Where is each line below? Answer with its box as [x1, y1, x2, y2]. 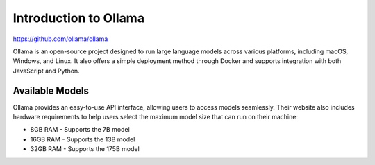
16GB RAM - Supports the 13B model [30, 135, 135, 144]
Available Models [12, 85, 90, 96]
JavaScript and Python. [12, 67, 80, 75]
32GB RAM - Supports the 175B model [30, 145, 140, 153]
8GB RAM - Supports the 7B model [30, 125, 130, 134]
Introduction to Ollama [12, 10, 145, 26]
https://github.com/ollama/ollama [12, 35, 108, 43]
